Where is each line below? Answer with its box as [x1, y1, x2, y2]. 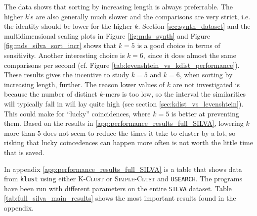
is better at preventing [171, 108, 239, 118]
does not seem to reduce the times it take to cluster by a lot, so [43, 127, 236, 138]
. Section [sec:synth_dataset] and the [138, 21, 251, 31]
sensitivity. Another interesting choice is [4, 50, 125, 60]
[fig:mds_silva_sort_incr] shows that [4, 40, 117, 51]
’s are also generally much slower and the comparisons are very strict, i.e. [29, 11, 251, 21]
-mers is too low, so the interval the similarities [103, 89, 246, 99]
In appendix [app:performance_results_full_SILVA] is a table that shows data [4, 163, 242, 174]
